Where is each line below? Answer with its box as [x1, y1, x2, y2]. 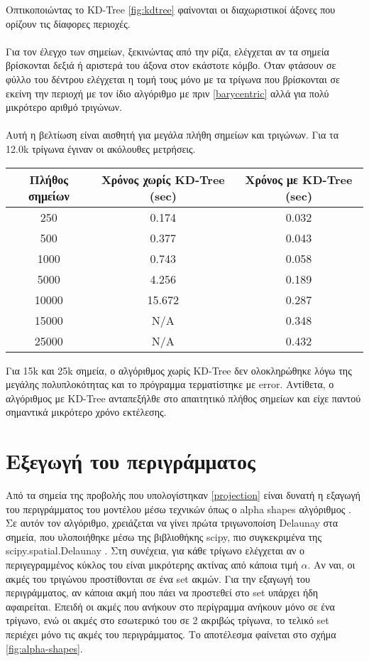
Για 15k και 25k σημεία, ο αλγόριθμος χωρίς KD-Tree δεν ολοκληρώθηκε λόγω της [6, 362, 352, 377]
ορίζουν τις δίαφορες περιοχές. [6, 16, 131, 31]
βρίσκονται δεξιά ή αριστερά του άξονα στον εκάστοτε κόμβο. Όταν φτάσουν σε [6, 58, 336, 72]
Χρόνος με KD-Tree [245, 171, 353, 188]
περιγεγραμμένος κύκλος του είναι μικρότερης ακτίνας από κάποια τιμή [6, 557, 298, 571]
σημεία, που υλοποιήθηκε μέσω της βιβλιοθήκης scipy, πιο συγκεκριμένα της [6, 529, 321, 544]
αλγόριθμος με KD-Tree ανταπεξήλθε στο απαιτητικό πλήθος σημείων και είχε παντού [6, 390, 361, 405]
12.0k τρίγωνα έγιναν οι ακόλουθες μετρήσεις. [6, 141, 196, 156]
